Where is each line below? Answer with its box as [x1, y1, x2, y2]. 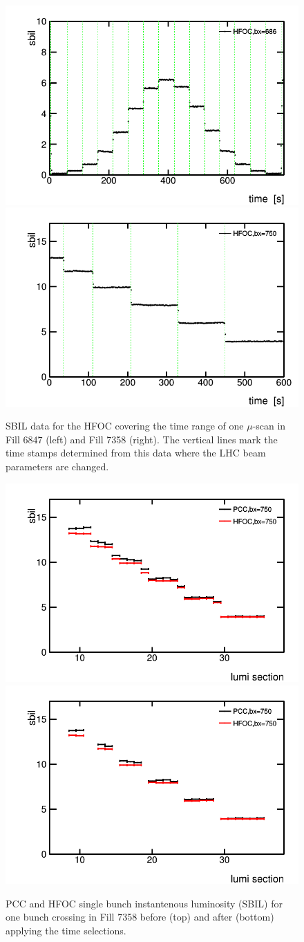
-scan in [252, 418, 286, 433]
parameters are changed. [6, 459, 109, 474]
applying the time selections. [6, 923, 126, 938]
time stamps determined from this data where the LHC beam [6, 445, 266, 460]
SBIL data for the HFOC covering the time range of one [6, 418, 244, 433]
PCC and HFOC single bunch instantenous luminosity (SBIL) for [6, 896, 283, 910]
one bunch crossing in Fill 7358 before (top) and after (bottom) [6, 909, 274, 924]
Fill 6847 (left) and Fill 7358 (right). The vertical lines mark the [6, 432, 278, 446]
